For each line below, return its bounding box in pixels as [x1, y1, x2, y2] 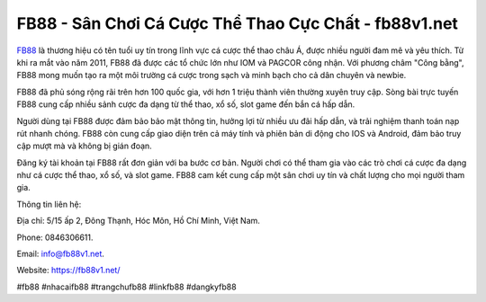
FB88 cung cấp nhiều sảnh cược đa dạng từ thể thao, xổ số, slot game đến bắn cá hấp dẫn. [16, 99, 355, 110]
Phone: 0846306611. [16, 232, 94, 243]
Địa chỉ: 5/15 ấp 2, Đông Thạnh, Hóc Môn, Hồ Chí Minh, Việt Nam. [16, 216, 261, 226]
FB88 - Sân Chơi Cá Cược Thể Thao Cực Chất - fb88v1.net [16, 13, 459, 33]
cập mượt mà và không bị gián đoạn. [16, 140, 152, 152]
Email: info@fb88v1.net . [16, 248, 105, 260]
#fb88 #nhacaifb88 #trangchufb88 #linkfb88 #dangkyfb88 [16, 281, 238, 292]
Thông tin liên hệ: [16, 199, 82, 209]
